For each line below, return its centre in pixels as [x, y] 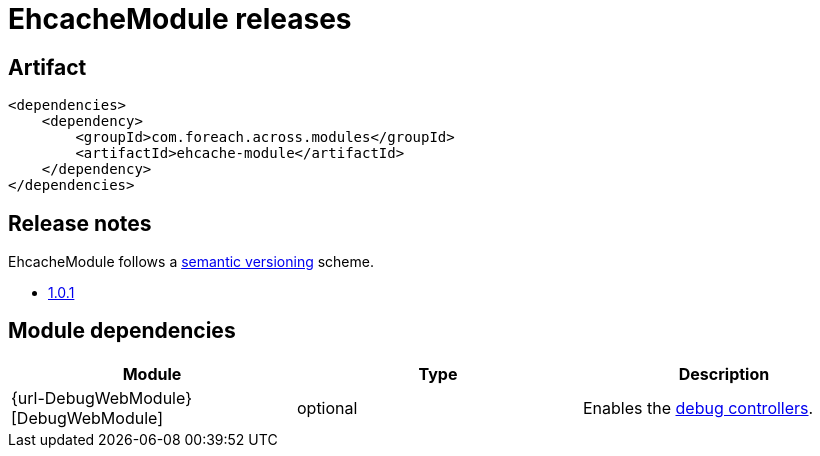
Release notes [80, 223]
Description [724, 373]
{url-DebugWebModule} [101, 397]
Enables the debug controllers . [698, 407]
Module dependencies [122, 331]
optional [327, 407]
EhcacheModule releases [180, 19]
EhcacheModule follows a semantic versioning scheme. [191, 262]
